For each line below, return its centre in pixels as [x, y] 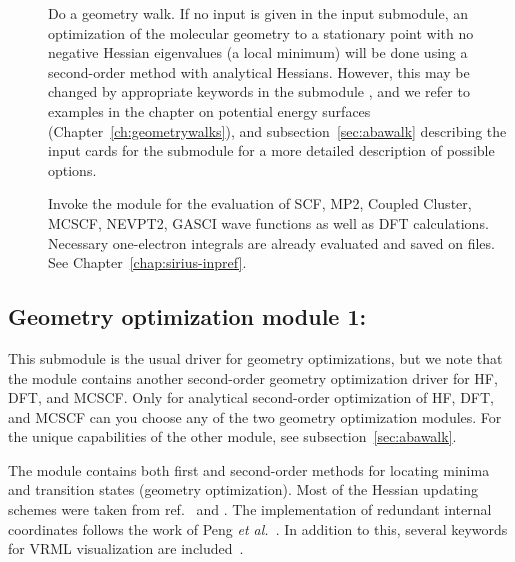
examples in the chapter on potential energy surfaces [209, 110]
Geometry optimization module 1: [187, 316]
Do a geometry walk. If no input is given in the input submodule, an [258, 13]
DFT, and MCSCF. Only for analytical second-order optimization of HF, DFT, [251, 397]
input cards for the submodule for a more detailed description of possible [271, 150]
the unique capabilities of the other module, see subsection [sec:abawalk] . [232, 436]
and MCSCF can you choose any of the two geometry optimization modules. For [255, 416]
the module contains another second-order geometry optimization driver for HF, [253, 377]
